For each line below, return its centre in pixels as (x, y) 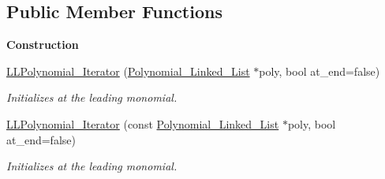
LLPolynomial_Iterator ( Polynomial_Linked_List (128, 71)
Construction (43, 45)
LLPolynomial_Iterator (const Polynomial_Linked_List (143, 123)
